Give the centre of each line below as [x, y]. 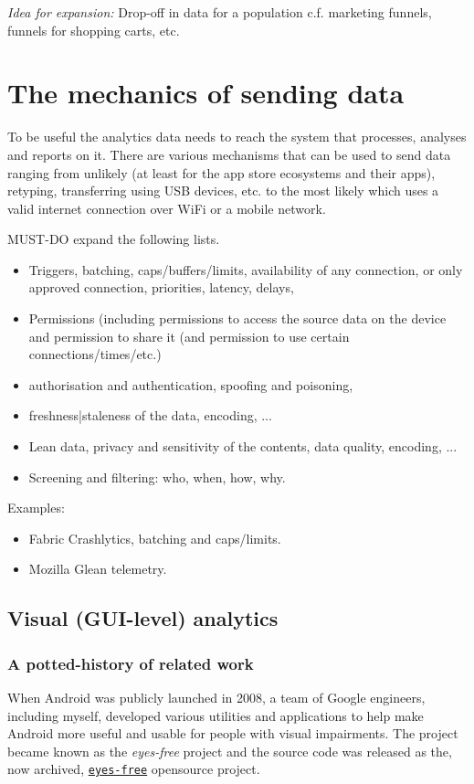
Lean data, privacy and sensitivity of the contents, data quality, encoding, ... [243, 446]
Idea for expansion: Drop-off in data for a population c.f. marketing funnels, [220, 12]
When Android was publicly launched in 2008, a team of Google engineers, [216, 697]
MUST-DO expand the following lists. [114, 239]
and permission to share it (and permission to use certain [189, 336]
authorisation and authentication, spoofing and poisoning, [191, 384]
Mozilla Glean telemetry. [98, 569]
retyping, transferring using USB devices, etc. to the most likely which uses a [223, 191]
